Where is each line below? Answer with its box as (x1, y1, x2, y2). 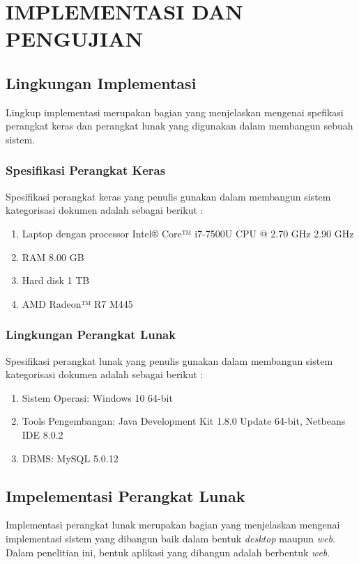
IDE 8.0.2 (22, 427, 63, 441)
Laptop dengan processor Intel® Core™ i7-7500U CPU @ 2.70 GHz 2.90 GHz (22, 226, 354, 240)
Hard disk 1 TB (22, 273, 90, 288)
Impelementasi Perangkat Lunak (6, 485, 245, 506)
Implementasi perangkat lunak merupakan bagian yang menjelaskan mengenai (6, 517, 340, 532)
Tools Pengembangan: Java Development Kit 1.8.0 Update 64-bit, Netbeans (22, 414, 346, 428)
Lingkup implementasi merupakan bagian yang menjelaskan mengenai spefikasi (6, 104, 344, 119)
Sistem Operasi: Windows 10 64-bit (22, 390, 173, 405)
